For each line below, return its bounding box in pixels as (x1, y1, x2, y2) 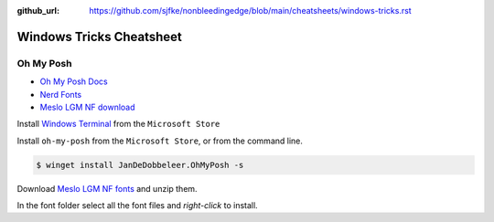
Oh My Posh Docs (39, 76, 109, 87)
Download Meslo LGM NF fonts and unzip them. (16, 183, 198, 194)
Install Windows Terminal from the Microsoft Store (16, 119, 220, 130)
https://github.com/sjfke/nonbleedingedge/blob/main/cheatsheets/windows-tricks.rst (89, 5, 412, 16)
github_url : (16, 5, 59, 16)
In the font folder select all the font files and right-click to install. (16, 200, 258, 211)
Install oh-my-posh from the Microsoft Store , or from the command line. (16, 135, 304, 146)
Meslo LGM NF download (39, 101, 136, 112)
